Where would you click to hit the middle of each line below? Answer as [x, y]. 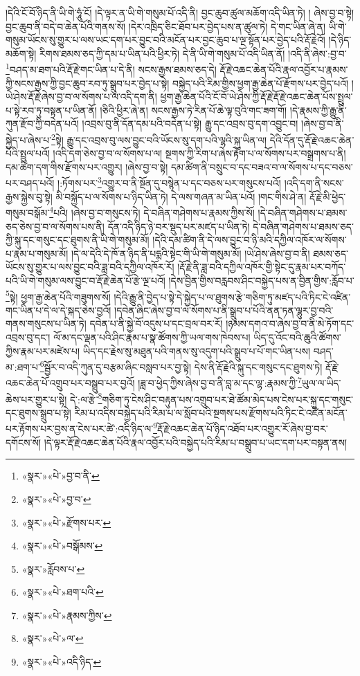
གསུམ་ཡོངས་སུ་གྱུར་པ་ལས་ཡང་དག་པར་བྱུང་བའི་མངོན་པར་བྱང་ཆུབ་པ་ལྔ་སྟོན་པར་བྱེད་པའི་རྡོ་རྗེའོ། [165, 40]
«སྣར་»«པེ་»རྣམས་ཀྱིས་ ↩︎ [67, 615]
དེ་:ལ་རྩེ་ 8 [86, 398]
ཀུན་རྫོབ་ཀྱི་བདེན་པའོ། [42, 124]
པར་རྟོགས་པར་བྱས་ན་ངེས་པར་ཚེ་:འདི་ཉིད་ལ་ [80, 429]
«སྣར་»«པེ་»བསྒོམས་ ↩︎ [62, 546]
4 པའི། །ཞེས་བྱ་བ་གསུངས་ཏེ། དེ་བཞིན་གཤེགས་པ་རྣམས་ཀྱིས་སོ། [152, 211]
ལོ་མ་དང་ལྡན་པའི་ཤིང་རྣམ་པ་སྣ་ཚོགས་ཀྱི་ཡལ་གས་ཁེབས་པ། [152, 337]
